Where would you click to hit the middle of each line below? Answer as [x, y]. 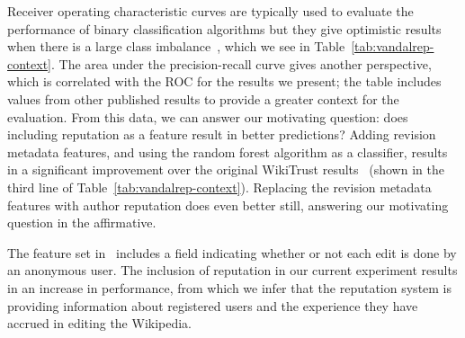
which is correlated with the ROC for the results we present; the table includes [224, 81]
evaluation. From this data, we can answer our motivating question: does [208, 116]
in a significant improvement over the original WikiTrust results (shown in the [226, 169]
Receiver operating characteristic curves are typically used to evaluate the [210, 11]
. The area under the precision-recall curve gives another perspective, [241, 63]
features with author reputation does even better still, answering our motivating [228, 205]
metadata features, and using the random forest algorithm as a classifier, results [228, 151]
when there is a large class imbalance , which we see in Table [176, 46]
